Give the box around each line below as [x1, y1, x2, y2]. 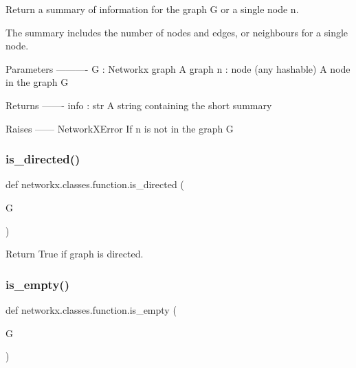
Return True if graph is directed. [5, 246, 144, 261]
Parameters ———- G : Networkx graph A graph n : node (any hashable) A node [5, 61, 351, 76]
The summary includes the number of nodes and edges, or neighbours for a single [5, 25, 348, 39]
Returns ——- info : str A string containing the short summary [5, 97, 272, 112]
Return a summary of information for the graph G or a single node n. [5, 2, 299, 16]
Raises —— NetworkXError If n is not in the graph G [5, 121, 234, 135]
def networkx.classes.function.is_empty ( [5, 302, 177, 317]
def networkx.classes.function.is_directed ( [5, 177, 184, 192]
